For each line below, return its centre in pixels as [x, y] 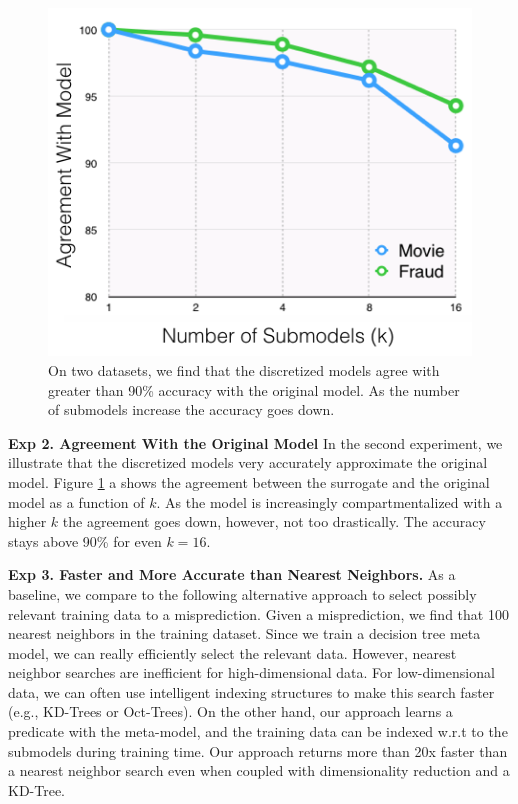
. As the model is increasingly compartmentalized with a [329, 501]
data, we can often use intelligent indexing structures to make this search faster [251, 691]
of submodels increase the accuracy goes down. [191, 409]
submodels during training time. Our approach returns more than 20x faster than [258, 750]
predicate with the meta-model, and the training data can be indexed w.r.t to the [258, 731]
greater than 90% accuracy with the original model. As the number [254, 389]
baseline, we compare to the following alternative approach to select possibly [242, 593]
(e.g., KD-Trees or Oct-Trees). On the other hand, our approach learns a [230, 711]
